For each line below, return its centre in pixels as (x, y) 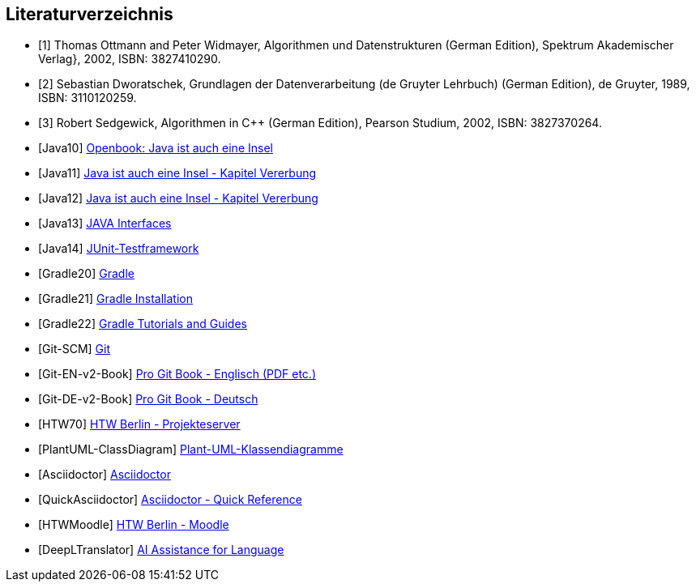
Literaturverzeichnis (90, 14)
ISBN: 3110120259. (88, 98)
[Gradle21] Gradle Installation (115, 299)
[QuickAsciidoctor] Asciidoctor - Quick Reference (170, 500)
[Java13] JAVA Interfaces (105, 224)
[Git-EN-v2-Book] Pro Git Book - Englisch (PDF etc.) (177, 374)
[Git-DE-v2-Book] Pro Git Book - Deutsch (148, 399)
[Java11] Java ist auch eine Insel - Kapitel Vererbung (177, 173)
